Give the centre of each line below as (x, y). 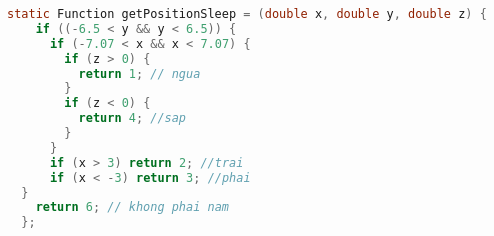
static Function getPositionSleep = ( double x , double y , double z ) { (247, 14)
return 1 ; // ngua (139, 73)
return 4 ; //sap (132, 118)
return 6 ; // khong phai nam (132, 207)
